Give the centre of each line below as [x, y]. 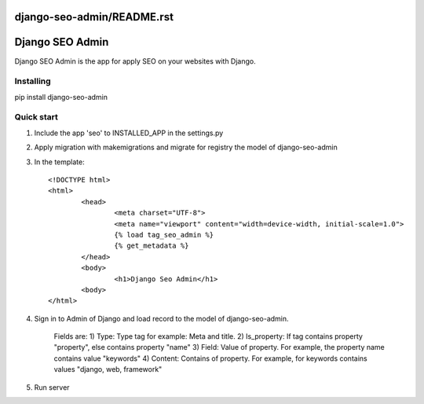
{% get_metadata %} [152, 246]
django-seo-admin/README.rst [94, 17]
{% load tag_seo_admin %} [164, 235]
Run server [52, 387]
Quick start [37, 117]
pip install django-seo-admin [61, 97]
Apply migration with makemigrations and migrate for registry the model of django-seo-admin [186, 147]
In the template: [60, 162]
